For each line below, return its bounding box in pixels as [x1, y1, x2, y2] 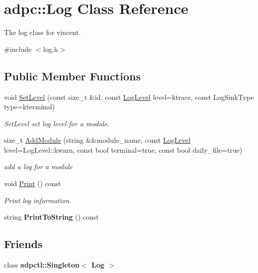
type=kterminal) [4, 101, 55, 112]
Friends [4, 236, 43, 252]
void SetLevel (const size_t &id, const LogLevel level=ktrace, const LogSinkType [4, 91, 254, 102]
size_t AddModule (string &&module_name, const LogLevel [4, 135, 191, 145]
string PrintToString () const [4, 212, 99, 222]
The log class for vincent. [4, 27, 81, 37]
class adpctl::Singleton [4, 260, 80, 270]
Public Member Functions [4, 68, 141, 83]
